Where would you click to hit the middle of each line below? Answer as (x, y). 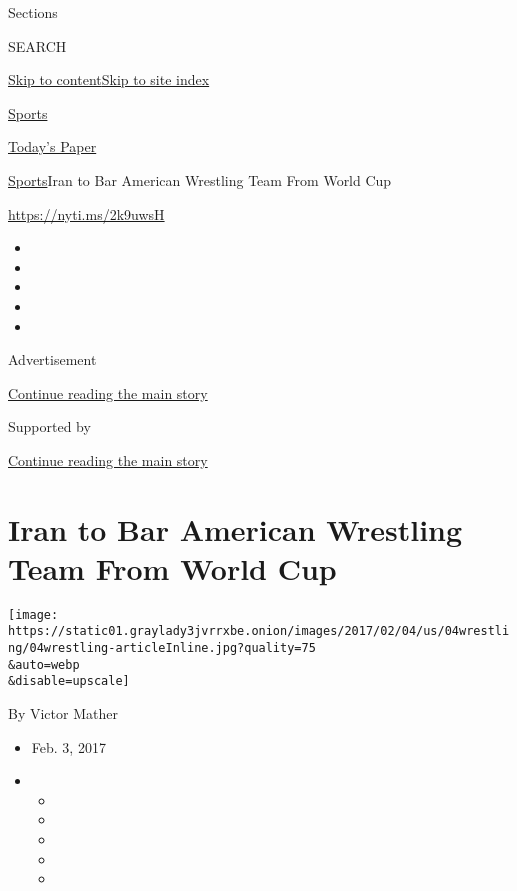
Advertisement (52, 359)
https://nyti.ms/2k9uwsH (86, 213)
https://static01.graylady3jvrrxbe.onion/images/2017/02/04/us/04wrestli (259, 631)
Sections (33, 12)
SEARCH (37, 45)
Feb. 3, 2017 (68, 746)
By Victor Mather (63, 713)
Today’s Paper (52, 146)
